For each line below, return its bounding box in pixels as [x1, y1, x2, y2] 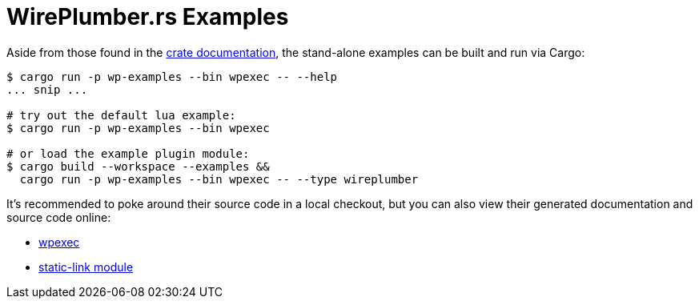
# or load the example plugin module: [6, 146, 250, 160]
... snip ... [6, 82, 88, 96]
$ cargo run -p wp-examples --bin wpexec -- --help [6, 70, 338, 83]
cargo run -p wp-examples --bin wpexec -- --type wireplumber [19, 172, 419, 186]
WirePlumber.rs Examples [6, 3, 289, 30]
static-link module [38, 259, 134, 274]
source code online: [6, 210, 111, 224]
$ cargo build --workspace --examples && [6, 159, 270, 173]
